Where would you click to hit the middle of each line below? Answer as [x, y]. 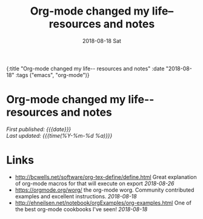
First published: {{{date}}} [39, 129]
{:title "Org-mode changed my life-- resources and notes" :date [85, 69]
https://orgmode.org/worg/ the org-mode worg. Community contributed [105, 190]
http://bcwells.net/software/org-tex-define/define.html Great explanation [106, 177]
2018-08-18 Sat [102, 41]
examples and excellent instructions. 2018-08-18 [76, 196]
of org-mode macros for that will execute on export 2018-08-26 [95, 183]
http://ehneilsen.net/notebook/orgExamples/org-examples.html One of [103, 203]
